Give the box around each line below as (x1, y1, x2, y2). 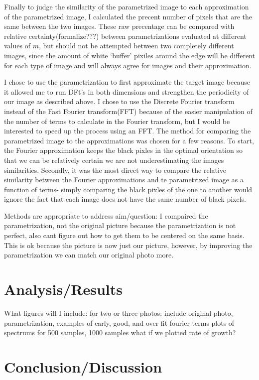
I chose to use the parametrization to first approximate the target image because (4, 77, 250, 87)
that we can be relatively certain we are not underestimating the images (4, 154, 224, 165)
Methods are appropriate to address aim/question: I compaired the (4, 210, 208, 221)
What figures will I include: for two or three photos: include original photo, (4, 307, 233, 318)
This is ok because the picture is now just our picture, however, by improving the (4, 240, 253, 250)
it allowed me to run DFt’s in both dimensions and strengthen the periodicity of (4, 86, 249, 97)
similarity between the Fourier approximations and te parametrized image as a (4, 174, 244, 185)
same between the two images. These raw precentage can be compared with (4, 21, 235, 31)
